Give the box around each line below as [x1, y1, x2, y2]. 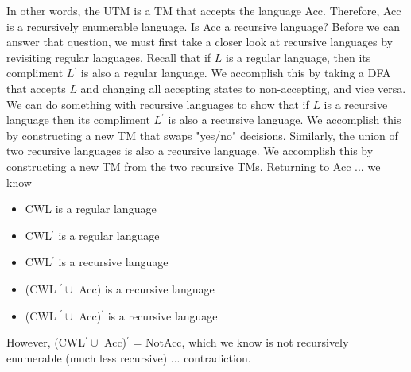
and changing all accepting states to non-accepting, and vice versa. [80, 79, 406, 96]
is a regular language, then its [226, 48, 371, 65]
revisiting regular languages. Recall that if [6, 48, 211, 65]
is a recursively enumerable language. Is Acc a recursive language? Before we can [6, 17, 400, 34]
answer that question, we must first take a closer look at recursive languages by [6, 33, 394, 50]
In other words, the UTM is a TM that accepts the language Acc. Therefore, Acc [6, 2, 401, 18]
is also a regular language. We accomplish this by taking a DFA [80, 64, 391, 81]
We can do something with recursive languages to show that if [6, 95, 309, 112]
